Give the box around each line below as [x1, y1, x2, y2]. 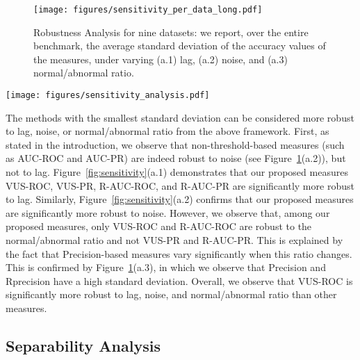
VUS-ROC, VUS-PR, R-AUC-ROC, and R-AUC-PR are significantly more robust [6, 178, 354, 193]
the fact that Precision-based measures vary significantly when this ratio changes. [6, 246, 352, 261]
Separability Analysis [6, 334, 161, 356]
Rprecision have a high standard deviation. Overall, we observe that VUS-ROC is [6, 273, 353, 288]
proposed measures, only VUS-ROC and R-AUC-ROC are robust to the [6, 219, 312, 234]
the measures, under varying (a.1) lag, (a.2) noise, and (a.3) [33, 51, 288, 66]
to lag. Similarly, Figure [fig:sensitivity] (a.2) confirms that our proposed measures [6, 192, 354, 206]
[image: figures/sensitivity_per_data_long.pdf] [33, 5, 263, 15]
